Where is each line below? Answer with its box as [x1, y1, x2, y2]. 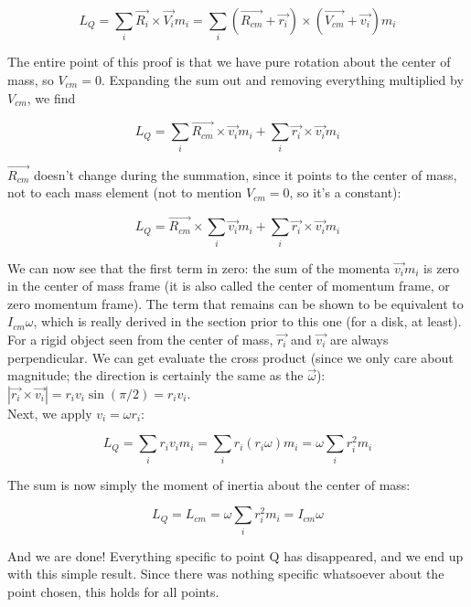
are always [329, 329, 389, 348]
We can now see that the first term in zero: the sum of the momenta [7, 258, 391, 277]
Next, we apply [7, 403, 92, 422]
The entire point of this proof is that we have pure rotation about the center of [7, 52, 451, 71]
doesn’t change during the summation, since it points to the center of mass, [33, 165, 457, 184]
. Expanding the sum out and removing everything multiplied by [101, 69, 464, 89]
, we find [27, 88, 76, 107]
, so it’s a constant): [289, 183, 401, 202]
